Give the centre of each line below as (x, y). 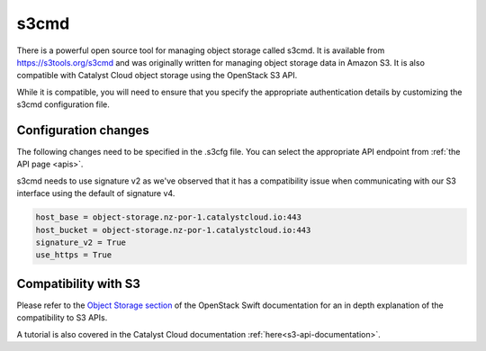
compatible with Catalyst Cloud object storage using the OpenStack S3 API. (157, 76)
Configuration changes (83, 130)
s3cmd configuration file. (63, 104)
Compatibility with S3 (79, 283)
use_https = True (74, 255)
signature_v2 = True (81, 242)
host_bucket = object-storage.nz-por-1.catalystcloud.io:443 (173, 230)
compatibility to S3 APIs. (62, 318)
